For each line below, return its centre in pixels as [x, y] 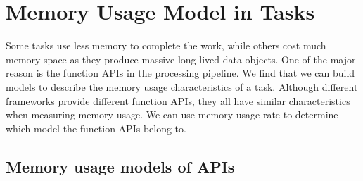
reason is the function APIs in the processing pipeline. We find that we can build [180, 73]
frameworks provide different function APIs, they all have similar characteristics [178, 100]
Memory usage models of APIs [120, 166]
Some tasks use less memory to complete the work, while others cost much [166, 45]
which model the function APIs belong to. [96, 128]
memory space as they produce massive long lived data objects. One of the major [181, 59]
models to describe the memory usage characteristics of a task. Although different [182, 86]
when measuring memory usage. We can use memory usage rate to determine [172, 114]
